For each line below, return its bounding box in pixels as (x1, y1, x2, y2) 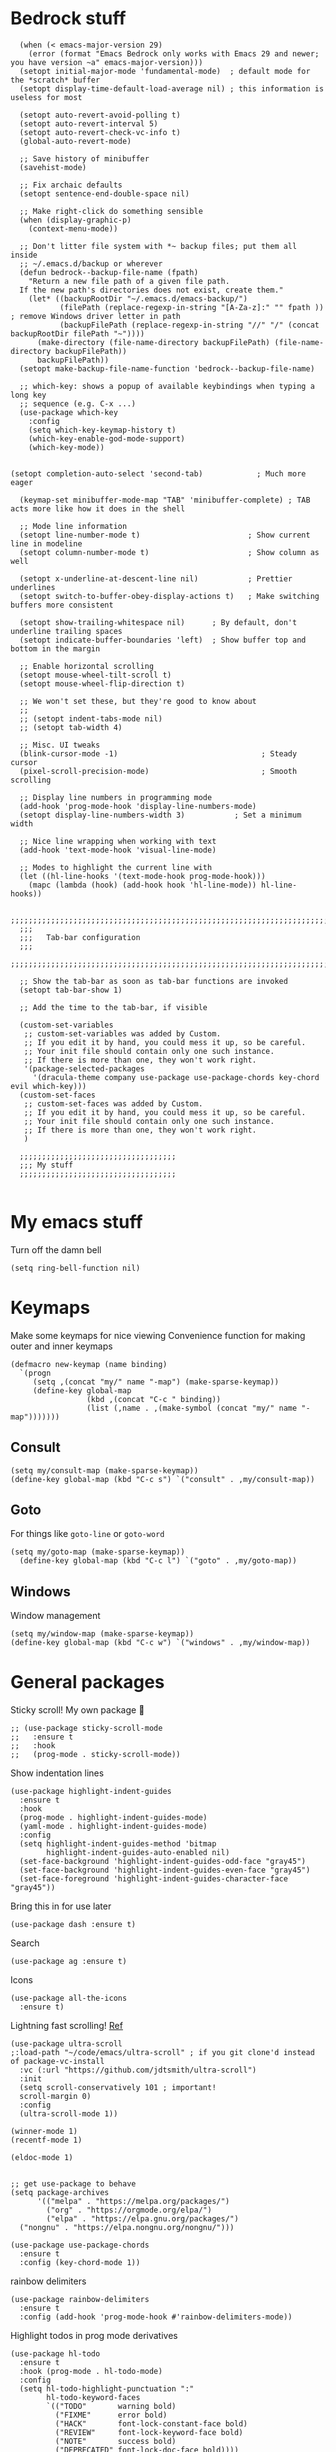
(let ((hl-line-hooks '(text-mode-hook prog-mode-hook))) (19, 871, 267, 881)
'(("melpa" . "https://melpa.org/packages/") (36, 2197, 230, 2207)
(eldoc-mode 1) (10, 2153, 74, 2163)
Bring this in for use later (10, 1900, 112, 1912)
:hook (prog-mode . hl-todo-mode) (19, 2367, 163, 2377)
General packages (10, 1671, 165, 1694)
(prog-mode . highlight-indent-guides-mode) (19, 1813, 208, 1823)
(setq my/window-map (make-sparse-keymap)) (10, 1629, 195, 1639)
